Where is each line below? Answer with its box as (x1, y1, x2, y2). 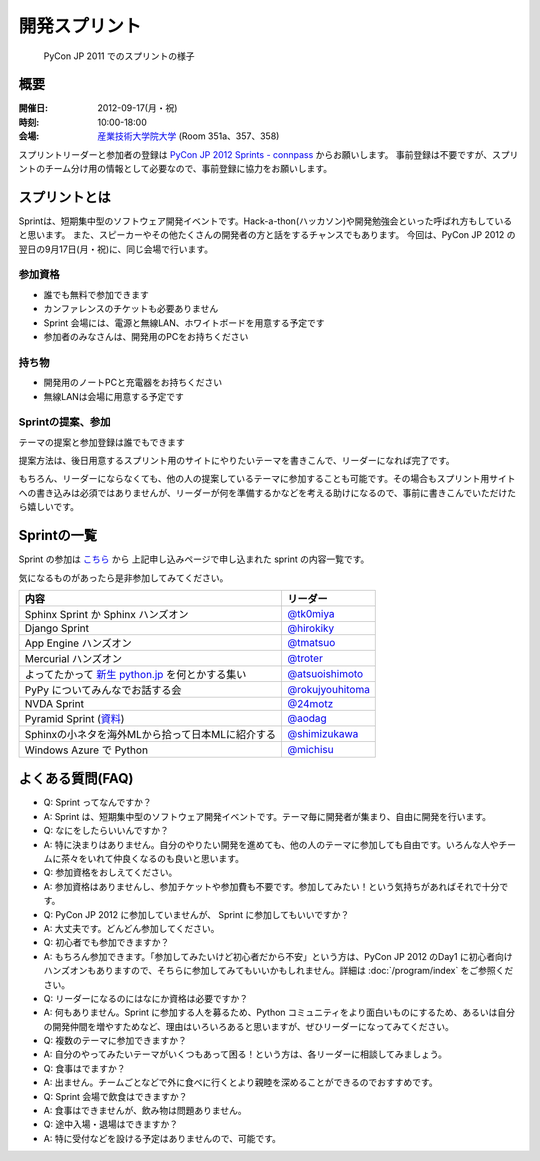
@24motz (287, 696, 334, 710)
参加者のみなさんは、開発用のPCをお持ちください (43, 331, 249, 343)
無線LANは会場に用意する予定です (43, 390, 185, 402)
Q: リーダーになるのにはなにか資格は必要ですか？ (43, 992, 249, 1004)
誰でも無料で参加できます (43, 288, 149, 300)
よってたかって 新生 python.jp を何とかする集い (24, 667, 247, 681)
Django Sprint (24, 621, 90, 635)
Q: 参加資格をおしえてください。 (43, 866, 178, 879)
